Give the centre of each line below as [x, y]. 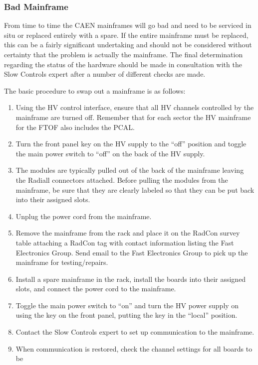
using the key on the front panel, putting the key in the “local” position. [127, 315]
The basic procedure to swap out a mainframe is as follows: [95, 90]
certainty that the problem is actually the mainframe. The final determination [124, 54]
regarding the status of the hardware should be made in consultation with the [123, 64]
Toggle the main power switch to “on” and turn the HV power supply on [127, 305]
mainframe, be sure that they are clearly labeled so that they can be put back [135, 189]
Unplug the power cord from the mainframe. [84, 216]
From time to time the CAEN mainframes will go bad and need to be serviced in [128, 25]
